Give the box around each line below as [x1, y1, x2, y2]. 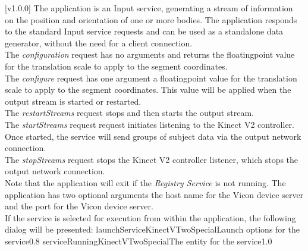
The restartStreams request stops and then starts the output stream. [5, 106, 254, 119]
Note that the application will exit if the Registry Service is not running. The [5, 176, 286, 189]
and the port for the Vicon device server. [5, 200, 153, 212]
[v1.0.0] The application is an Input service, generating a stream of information [5, 2, 293, 14]
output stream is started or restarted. [5, 95, 142, 107]
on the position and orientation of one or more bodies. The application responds [5, 13, 297, 26]
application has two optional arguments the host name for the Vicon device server [5, 188, 304, 200]
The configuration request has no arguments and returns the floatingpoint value [5, 48, 295, 61]
